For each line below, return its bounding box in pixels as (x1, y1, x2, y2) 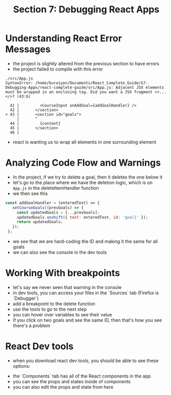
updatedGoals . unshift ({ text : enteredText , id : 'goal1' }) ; (16, 214, 148, 220)
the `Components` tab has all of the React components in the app (12, 373, 151, 379)
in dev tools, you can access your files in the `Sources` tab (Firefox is (12, 290, 159, 296)
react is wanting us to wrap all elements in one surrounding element (12, 139, 157, 145)
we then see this (12, 190, 48, 196)
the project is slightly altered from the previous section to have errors (12, 60, 160, 66)
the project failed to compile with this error (12, 66, 103, 72)
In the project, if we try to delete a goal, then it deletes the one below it (12, 174, 163, 180)
